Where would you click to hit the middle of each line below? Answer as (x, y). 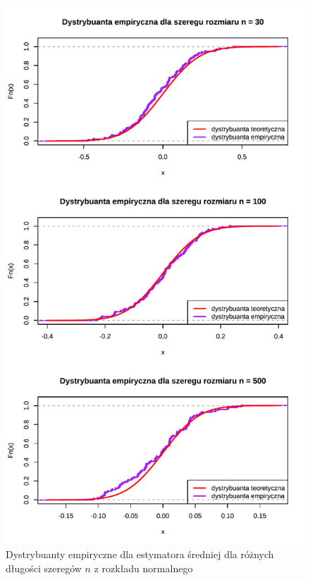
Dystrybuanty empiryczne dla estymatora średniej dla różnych (140, 554)
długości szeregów (44, 568)
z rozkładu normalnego (143, 568)
